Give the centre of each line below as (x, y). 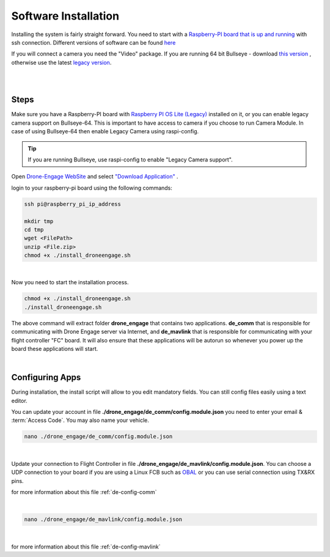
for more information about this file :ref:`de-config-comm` (84, 492)
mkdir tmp (39, 221)
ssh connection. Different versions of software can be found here (94, 42)
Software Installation (65, 16)
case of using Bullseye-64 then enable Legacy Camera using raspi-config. (105, 131)
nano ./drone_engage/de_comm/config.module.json (98, 437)
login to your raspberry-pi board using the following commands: (92, 188)
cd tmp (34, 230)
